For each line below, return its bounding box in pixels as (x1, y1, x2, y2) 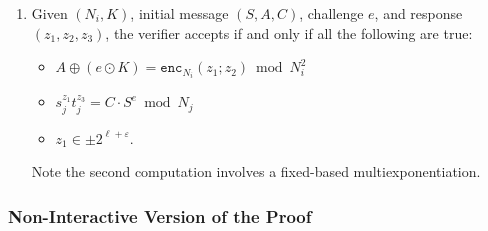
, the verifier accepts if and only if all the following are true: (105, 22, 473, 43)
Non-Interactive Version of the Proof (8, 203, 312, 228)
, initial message (130, 3, 229, 23)
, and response (374, 3, 463, 23)
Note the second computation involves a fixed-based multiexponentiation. (31, 161, 481, 182)
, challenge (299, 3, 364, 23)
